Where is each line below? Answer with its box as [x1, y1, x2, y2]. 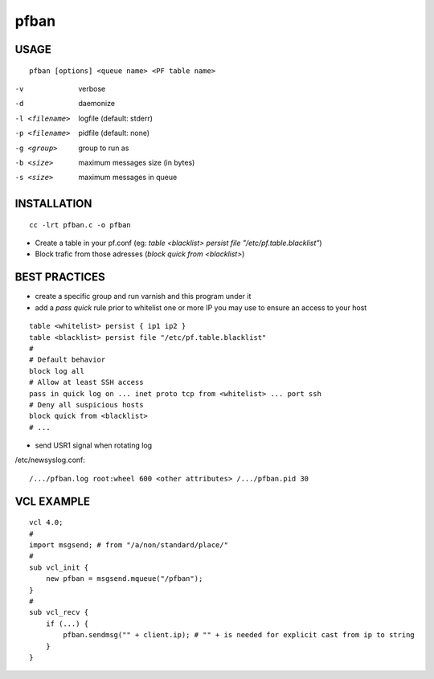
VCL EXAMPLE [14, 494, 90, 508]
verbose [78, 84, 106, 93]
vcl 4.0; [29, 518, 63, 527]
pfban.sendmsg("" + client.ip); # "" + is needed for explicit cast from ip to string [63, 631, 416, 640]
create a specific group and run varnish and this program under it [35, 292, 252, 301]
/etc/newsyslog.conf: [14, 455, 86, 465]
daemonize [78, 99, 116, 108]
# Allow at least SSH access [29, 378, 144, 387]
